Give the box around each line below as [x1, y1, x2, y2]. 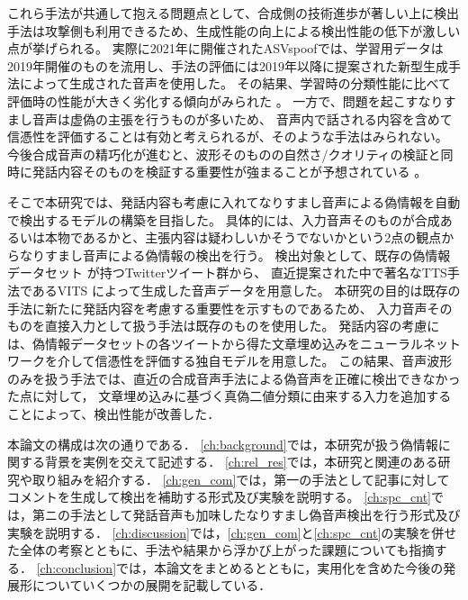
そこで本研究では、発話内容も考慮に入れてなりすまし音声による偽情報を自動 [7, 192, 461, 211]
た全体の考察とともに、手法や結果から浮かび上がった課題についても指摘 [7, 541, 435, 559]
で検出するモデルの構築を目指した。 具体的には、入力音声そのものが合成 [7, 210, 440, 229]
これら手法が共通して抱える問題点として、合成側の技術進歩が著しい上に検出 [7, 4, 460, 22]
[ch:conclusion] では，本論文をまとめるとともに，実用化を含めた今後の [36, 558, 444, 577]
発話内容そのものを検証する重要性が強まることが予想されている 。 [31, 162, 427, 181]
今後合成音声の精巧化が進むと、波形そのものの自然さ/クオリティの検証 [7, 144, 428, 163]
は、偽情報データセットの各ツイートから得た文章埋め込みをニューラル [7, 333, 423, 352]
